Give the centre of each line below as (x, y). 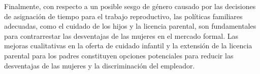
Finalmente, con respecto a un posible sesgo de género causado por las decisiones (130, 6)
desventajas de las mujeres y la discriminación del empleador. (100, 65)
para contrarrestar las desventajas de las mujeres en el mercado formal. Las (121, 35)
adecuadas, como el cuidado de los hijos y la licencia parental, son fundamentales (130, 26)
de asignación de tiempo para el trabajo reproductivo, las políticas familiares (123, 16)
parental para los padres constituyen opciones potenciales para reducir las (119, 55)
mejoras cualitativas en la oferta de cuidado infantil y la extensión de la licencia (128, 46)
